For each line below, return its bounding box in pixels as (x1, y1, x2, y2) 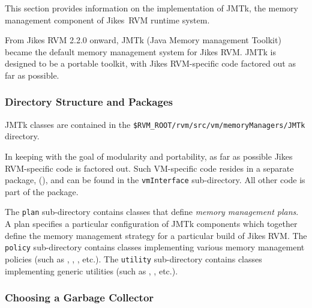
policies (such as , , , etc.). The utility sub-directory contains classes (5, 252, 262, 265)
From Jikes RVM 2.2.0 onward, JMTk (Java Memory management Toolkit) (5, 34, 281, 46)
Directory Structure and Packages (5, 94, 173, 109)
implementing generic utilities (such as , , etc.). (5, 264, 178, 277)
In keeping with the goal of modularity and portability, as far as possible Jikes (5, 150, 293, 163)
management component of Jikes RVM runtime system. (5, 13, 210, 26)
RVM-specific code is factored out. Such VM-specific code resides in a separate (5, 162, 294, 174)
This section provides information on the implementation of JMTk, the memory (5, 2, 298, 14)
